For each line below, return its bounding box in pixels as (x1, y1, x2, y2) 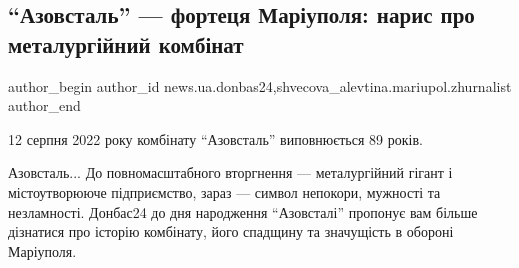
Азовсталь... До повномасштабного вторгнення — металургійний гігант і (8, 162, 453, 183)
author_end (8, 95, 81, 116)
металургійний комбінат (8, 28, 244, 59)
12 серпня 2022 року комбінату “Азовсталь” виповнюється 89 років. (8, 128, 423, 149)
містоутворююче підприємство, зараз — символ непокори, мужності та (8, 181, 441, 202)
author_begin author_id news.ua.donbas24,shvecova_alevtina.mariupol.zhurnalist (8, 75, 512, 96)
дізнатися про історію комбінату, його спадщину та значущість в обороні (8, 221, 454, 242)
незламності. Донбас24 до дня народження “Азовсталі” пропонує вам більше (8, 201, 478, 222)
